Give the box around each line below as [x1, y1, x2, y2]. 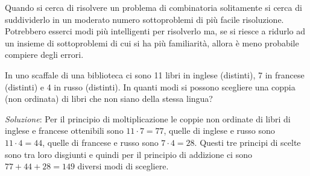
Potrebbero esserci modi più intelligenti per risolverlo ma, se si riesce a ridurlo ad [5, 25, 305, 37]
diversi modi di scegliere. [77, 160, 169, 172]
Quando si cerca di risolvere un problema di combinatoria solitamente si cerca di [5, 1, 302, 13]
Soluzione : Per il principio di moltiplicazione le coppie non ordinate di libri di [5, 112, 291, 125]
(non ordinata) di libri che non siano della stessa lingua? [5, 92, 213, 105]
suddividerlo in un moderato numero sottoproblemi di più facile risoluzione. [5, 13, 284, 25]
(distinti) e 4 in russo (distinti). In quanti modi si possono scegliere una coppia [5, 80, 296, 93]
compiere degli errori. [5, 48, 84, 61]
